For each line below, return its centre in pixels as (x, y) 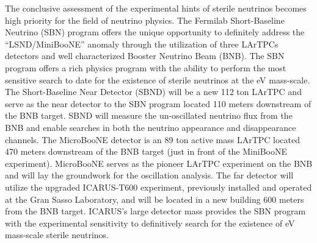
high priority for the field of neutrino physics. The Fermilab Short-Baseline (145, 20)
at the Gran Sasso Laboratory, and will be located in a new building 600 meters (155, 199)
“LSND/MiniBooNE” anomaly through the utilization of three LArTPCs (142, 44)
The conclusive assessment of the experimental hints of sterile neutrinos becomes (156, 8)
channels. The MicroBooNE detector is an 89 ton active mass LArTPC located (152, 139)
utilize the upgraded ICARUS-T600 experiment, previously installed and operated (158, 187)
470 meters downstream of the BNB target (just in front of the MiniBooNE (146, 151)
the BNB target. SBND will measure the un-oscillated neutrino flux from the (149, 115)
